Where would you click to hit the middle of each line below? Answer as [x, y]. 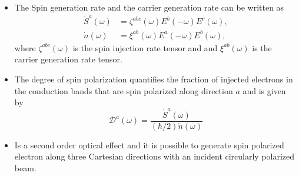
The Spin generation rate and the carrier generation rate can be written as [149, 7]
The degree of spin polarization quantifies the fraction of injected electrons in [154, 79]
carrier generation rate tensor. [68, 59]
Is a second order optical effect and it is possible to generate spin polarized [149, 145]
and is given [264, 90]
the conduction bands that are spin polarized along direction [124, 90]
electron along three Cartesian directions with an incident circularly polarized [155, 156]
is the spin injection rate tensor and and [145, 47]
